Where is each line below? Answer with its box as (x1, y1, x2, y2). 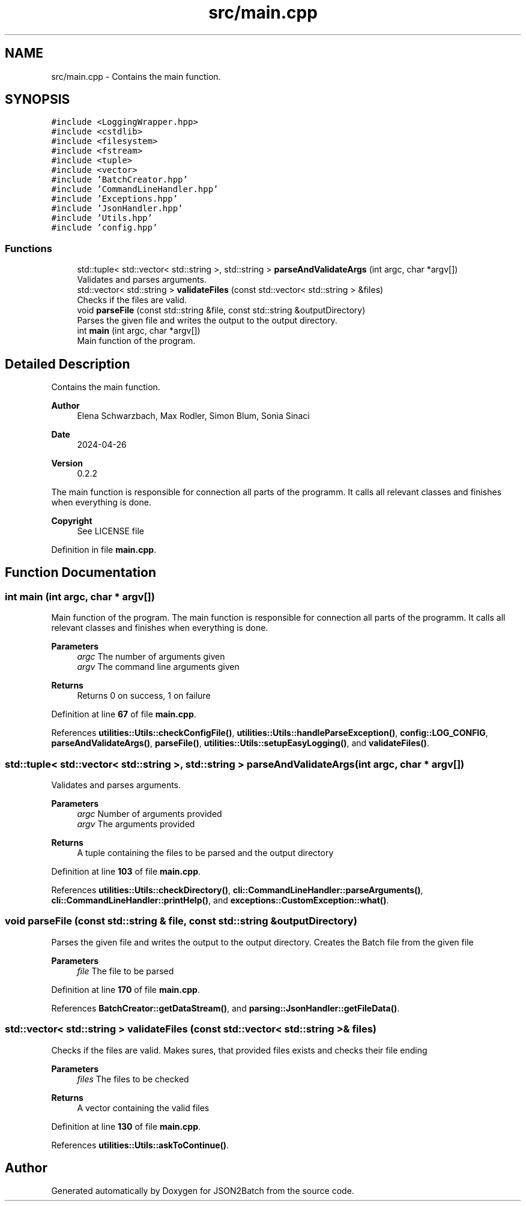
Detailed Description (5, 356, 130, 372)
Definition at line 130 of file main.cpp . (51, 1121, 201, 1132)
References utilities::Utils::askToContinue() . (51, 1139, 229, 1150)
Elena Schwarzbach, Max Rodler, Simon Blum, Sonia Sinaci (77, 411, 310, 421)
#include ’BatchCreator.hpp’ (51, 175, 188, 185)
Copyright (51, 516, 92, 526)
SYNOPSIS (5, 92, 70, 107)
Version (51, 458, 83, 469)
